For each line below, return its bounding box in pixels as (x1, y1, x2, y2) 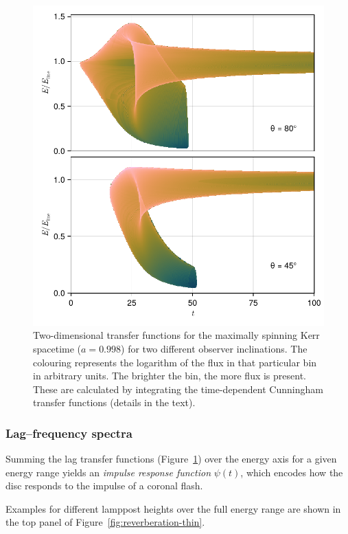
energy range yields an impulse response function (5, 465, 211, 479)
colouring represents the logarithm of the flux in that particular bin (33, 355, 317, 369)
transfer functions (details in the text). (33, 395, 196, 410)
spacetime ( (33, 341, 82, 355)
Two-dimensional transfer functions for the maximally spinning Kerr (33, 328, 320, 342)
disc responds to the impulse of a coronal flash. (5, 478, 203, 493)
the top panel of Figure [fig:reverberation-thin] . (5, 515, 205, 529)
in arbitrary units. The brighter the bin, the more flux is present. (33, 368, 306, 383)
